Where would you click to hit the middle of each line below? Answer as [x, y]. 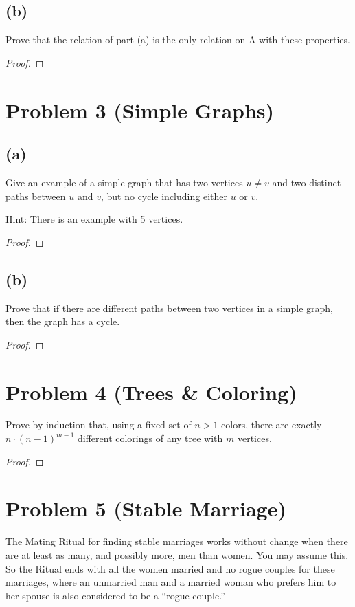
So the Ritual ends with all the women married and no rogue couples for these [170, 568]
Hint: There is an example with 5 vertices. [94, 219]
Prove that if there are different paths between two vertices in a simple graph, [170, 308]
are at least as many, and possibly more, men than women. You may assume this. [177, 554]
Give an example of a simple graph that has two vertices [124, 182]
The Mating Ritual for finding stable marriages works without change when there [177, 541]
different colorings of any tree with [150, 438]
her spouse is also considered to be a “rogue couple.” [115, 595]
